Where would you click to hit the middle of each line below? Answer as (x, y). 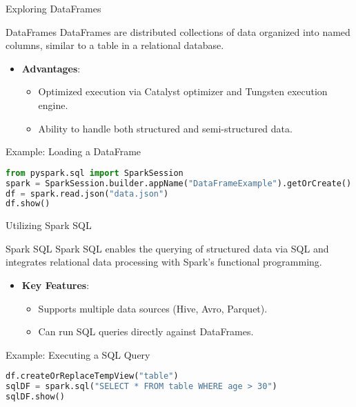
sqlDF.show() (35, 397)
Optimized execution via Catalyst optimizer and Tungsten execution (183, 91)
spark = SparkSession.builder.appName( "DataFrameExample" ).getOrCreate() (179, 183)
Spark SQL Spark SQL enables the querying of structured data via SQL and (167, 248)
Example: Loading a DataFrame (73, 151)
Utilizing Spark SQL (49, 225)
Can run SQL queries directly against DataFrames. (146, 331)
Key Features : (56, 285)
